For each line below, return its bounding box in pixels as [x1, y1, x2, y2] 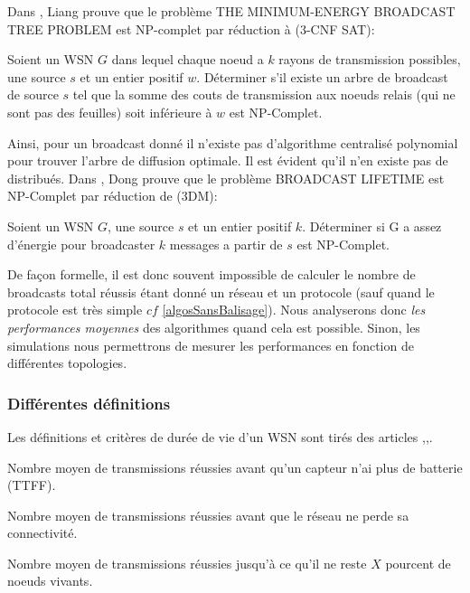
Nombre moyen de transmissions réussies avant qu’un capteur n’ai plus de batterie [7, 457, 463, 476]
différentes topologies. [7, 353, 127, 372]
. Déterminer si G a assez [302, 216, 442, 235]
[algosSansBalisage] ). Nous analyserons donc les [162, 300, 426, 319]
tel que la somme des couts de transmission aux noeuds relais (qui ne [72, 85, 456, 104]
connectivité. [7, 523, 78, 542]
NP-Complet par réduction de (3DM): [7, 186, 218, 205]
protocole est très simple [7, 300, 143, 319]
